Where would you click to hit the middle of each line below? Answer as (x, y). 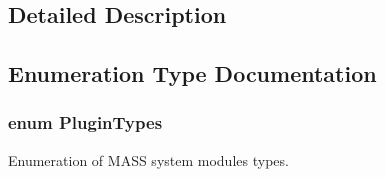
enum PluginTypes (85, 122)
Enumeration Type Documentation (192, 73)
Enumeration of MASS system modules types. (148, 159)
